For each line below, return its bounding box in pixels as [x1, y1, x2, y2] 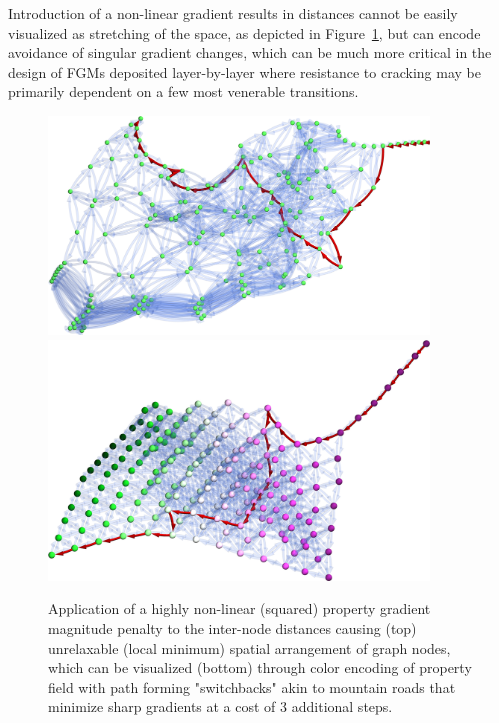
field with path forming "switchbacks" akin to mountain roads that [48, 676, 456, 697]
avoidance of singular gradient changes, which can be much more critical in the [8, 42, 492, 63]
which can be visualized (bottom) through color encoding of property [48, 657, 472, 678]
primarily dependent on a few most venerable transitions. [8, 81, 359, 102]
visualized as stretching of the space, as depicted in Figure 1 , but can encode [8, 22, 481, 43]
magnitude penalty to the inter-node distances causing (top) [48, 617, 417, 638]
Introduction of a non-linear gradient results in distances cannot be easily [8, 3, 458, 23]
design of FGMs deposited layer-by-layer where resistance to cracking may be [8, 61, 481, 82]
